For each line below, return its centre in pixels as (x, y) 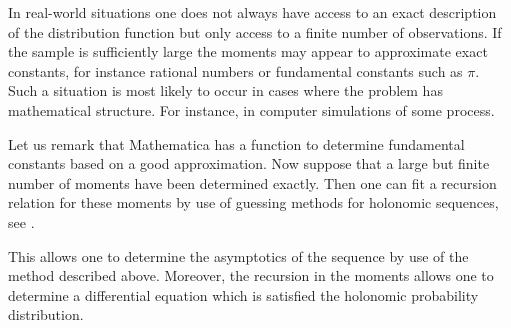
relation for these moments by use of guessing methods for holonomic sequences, (253, 202)
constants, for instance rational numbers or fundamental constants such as (235, 70)
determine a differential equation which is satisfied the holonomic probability (243, 294)
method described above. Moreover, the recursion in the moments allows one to (251, 275)
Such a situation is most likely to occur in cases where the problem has (225, 90)
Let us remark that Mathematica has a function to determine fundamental (236, 143)
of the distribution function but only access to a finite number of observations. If (255, 31)
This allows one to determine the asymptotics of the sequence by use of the (238, 255)
